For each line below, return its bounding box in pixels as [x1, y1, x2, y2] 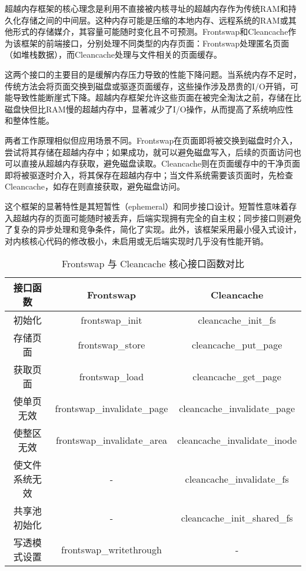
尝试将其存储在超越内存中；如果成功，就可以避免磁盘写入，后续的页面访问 [5, 145, 293, 158]
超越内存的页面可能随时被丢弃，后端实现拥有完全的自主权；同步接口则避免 [12, 211, 301, 224]
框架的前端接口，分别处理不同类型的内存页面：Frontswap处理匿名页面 [21, 36, 290, 49]
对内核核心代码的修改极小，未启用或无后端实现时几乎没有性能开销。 [5, 234, 268, 247]
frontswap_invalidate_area [55, 433, 167, 447]
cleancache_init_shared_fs [181, 510, 293, 524]
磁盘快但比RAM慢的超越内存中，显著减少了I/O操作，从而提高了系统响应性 [5, 102, 294, 115]
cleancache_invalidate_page [179, 401, 295, 415]
